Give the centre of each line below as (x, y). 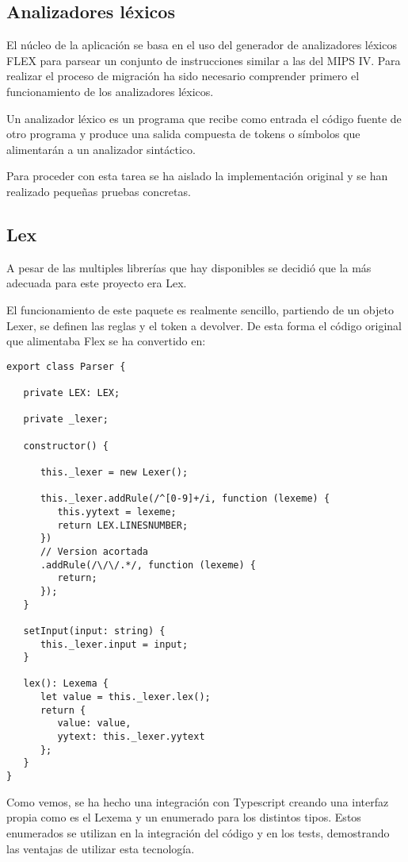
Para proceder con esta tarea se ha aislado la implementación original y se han (197, 176)
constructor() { (66, 446)
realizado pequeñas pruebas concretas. (99, 191)
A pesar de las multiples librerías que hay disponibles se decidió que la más (189, 267)
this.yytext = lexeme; (117, 512)
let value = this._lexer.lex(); (125, 697)
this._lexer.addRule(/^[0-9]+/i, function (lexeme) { (185, 499)
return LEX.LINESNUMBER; (123, 525)
